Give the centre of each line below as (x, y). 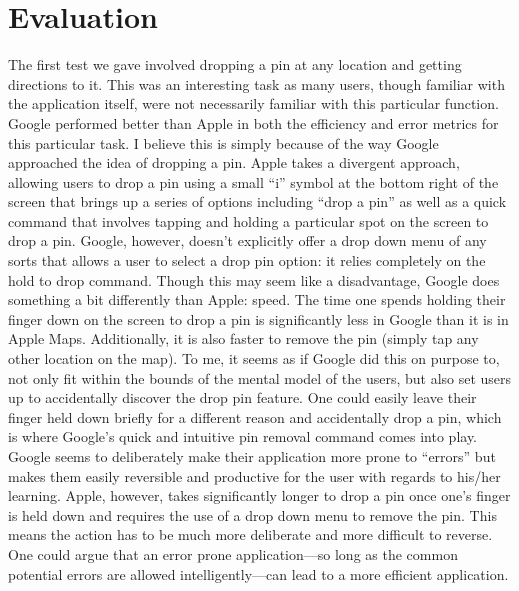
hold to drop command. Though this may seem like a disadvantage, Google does (254, 279)
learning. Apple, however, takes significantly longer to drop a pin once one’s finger (259, 495)
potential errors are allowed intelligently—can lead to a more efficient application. (258, 573)
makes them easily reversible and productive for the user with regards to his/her (254, 475)
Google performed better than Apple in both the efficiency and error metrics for (253, 122)
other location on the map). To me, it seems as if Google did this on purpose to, (254, 358)
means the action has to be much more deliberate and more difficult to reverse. (250, 534)
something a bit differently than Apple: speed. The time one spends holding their (257, 299)
